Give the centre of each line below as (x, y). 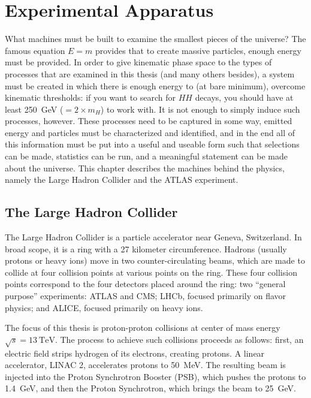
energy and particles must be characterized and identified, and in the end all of (150, 132)
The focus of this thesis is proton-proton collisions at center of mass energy (143, 328)
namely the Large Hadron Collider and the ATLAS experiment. (122, 180)
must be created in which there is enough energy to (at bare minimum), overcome (155, 85)
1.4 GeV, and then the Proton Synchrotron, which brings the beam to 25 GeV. (151, 388)
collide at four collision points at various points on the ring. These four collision (151, 272)
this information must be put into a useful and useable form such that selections (152, 144)
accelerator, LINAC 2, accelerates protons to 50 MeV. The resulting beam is (145, 365)
